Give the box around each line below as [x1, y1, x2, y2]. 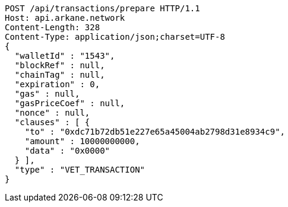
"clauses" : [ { [14, 117, 90, 127]
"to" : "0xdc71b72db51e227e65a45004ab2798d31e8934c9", [24, 127, 286, 136]
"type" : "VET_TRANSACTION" [14, 165, 145, 174]
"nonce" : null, [14, 108, 90, 117]
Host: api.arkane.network [5, 13, 125, 23]
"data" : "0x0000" [24, 146, 110, 155]
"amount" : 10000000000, [24, 136, 140, 146]
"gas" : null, [14, 89, 80, 98]
